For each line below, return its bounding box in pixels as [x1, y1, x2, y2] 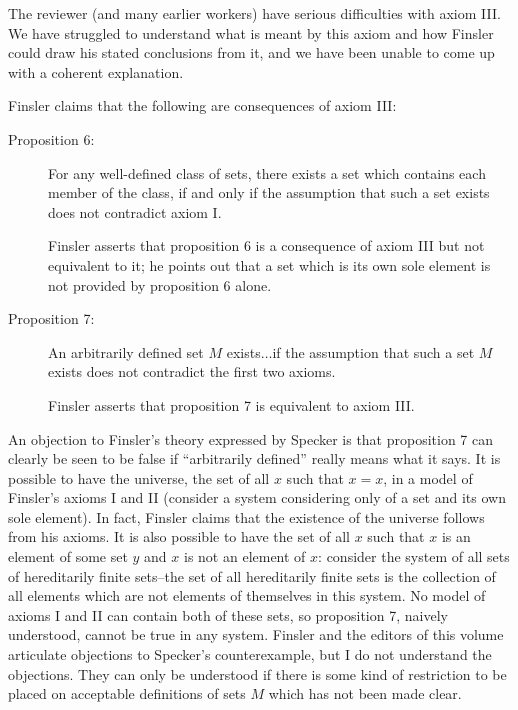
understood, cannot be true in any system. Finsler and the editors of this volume [8, 624, 504, 645]
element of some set [8, 546, 128, 567]
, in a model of [383, 467, 473, 488]
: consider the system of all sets [318, 546, 510, 567]
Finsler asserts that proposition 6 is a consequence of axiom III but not [48, 235, 485, 256]
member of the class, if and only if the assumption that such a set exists [48, 182, 490, 203]
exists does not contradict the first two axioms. [48, 361, 336, 382]
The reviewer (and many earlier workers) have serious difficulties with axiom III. [8, 3, 501, 23]
